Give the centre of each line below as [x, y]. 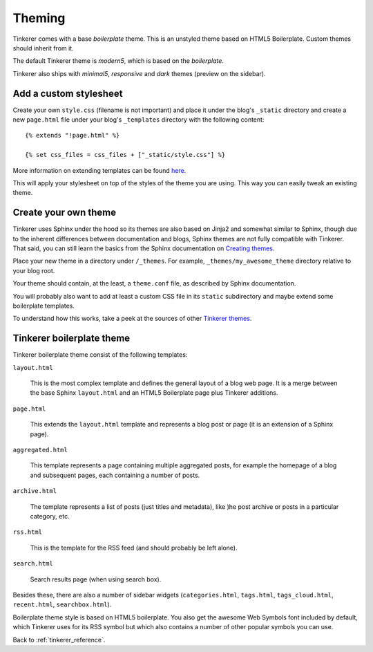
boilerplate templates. [44, 306]
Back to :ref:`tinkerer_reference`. [59, 640]
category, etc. [50, 516]
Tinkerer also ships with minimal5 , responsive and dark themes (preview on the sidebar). [139, 73]
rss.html [28, 532]
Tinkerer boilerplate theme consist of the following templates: [100, 355]
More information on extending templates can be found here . [99, 170]
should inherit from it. [43, 48]
